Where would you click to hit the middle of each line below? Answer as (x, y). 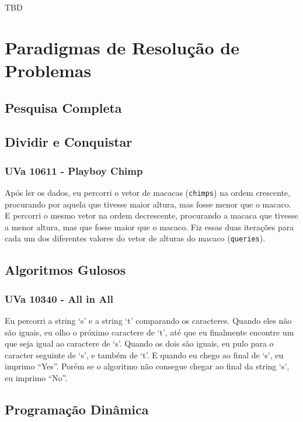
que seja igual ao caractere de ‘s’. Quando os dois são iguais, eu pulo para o (139, 343)
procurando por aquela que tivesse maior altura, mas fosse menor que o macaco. (148, 204)
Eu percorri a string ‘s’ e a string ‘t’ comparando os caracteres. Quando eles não (148, 321)
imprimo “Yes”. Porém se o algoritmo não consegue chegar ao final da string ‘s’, (147, 366)
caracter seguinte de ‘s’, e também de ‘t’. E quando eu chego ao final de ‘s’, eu (144, 354)
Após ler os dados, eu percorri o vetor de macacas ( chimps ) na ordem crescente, (148, 192)
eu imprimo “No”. (36, 378)
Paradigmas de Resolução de (122, 47)
